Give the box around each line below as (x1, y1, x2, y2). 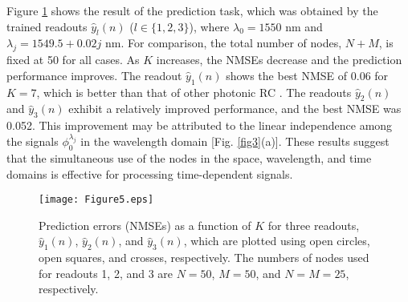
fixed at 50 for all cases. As (6, 51, 140, 68)
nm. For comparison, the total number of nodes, (105, 34, 342, 51)
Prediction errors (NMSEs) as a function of (39, 216, 251, 233)
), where (189, 18, 230, 34)
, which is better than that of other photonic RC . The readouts (36, 83, 352, 100)
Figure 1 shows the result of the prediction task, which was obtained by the (6, 2, 378, 18)
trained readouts (6, 18, 88, 34)
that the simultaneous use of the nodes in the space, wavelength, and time (6, 149, 372, 166)
